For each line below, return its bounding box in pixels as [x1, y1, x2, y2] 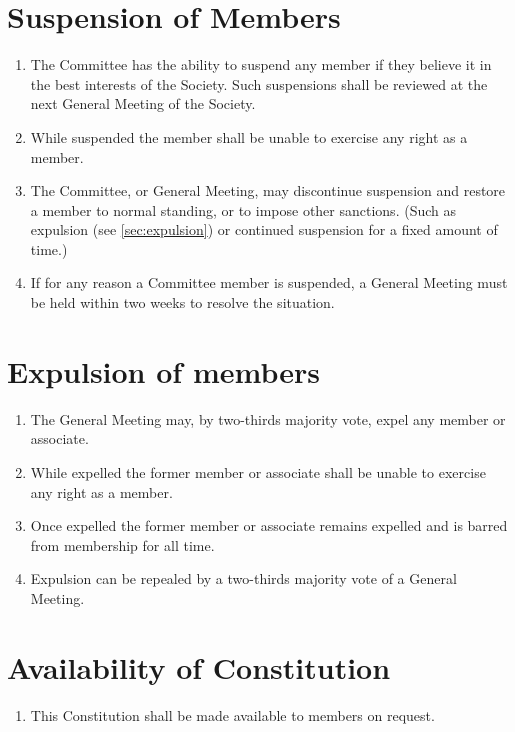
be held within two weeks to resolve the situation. [30, 292, 335, 313]
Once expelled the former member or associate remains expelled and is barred [30, 515, 508, 536]
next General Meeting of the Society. [30, 93, 256, 114]
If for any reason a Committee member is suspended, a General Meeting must [30, 272, 508, 293]
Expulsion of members [7, 350, 320, 391]
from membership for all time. [30, 534, 215, 555]
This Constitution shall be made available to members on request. [30, 704, 435, 725]
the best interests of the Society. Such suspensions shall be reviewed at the [30, 73, 488, 94]
